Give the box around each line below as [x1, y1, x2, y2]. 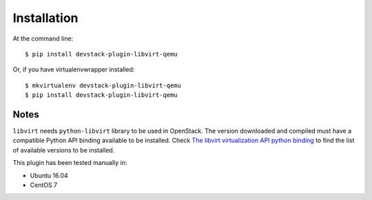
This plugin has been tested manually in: [12, 159, 127, 167]
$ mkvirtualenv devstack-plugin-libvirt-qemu [25, 81, 182, 89]
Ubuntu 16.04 [30, 171, 68, 179]
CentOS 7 [30, 181, 58, 189]
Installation [12, 10, 79, 25]
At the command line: [12, 34, 74, 43]
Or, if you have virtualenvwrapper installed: [12, 65, 135, 74]
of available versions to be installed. [12, 146, 115, 154]
